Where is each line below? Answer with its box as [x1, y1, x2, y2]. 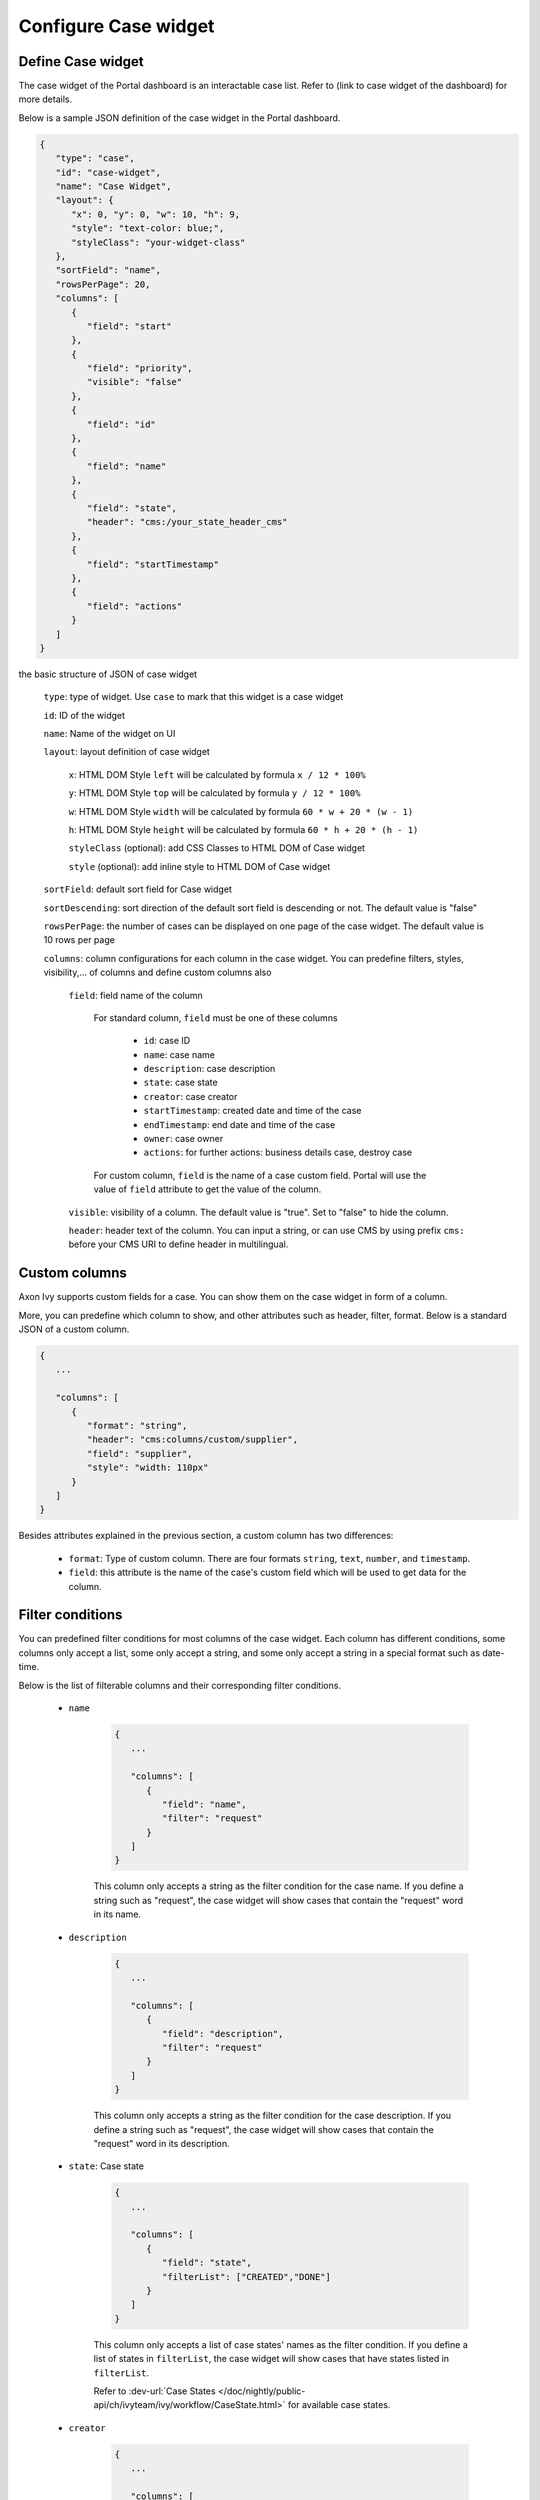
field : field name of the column [68, 989, 204, 1001]
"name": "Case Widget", [55, 181, 172, 192]
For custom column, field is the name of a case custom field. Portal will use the [93, 1169, 427, 1181]
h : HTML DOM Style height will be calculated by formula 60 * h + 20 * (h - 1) [68, 824, 419, 835]
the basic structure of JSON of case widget [18, 668, 198, 680]
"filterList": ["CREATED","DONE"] [161, 2271, 332, 2282]
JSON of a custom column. [18, 1323, 130, 1335]
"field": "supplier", [86, 1448, 194, 1459]
